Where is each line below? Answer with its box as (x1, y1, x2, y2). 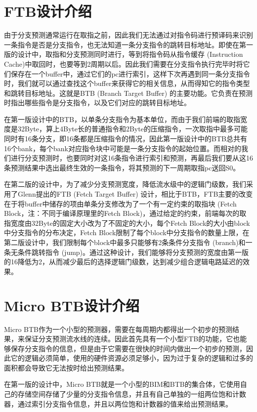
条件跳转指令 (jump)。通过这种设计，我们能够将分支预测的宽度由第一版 (17, 247, 249, 257)
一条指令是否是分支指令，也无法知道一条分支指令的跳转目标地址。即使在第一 (4, 39, 253, 49)
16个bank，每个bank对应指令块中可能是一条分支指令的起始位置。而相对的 (4, 143, 241, 153)
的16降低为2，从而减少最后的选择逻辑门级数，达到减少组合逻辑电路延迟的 (4, 256, 243, 267)
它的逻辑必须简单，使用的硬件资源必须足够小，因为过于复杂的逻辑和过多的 (10, 353, 253, 363)
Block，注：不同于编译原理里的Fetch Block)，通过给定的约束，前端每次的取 (4, 208, 247, 218)
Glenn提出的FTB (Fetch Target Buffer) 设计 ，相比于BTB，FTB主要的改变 (17, 189, 253, 199)
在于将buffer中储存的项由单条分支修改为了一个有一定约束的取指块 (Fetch (4, 198, 237, 208)
